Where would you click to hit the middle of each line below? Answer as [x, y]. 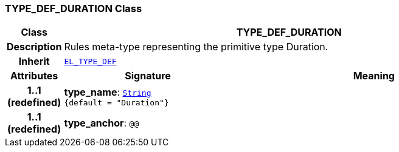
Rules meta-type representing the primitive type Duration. [196, 47]
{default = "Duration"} [116, 102]
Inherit [34, 61]
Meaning [374, 76]
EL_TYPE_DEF [90, 61]
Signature [148, 76]
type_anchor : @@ [102, 123]
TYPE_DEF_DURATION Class [74, 8]
